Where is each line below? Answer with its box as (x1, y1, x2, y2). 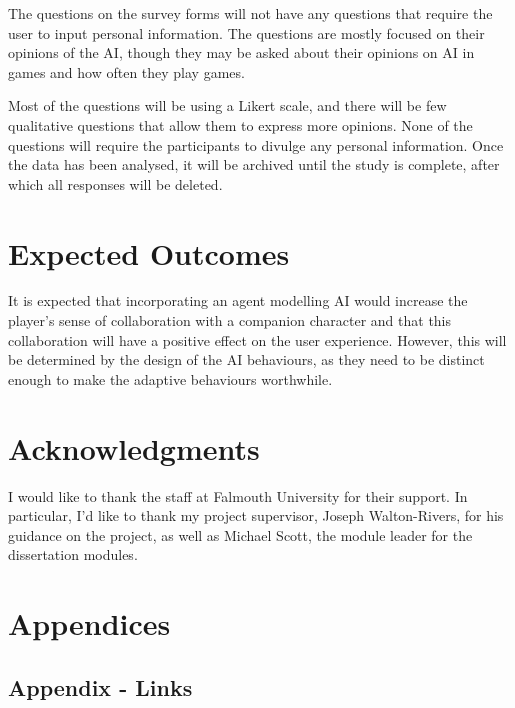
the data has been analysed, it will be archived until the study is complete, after (8, 154, 500, 175)
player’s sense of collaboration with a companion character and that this (8, 310, 452, 331)
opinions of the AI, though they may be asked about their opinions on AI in (8, 42, 475, 63)
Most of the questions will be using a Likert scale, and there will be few (8, 95, 447, 116)
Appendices (8, 603, 171, 644)
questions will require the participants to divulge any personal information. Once (8, 134, 504, 155)
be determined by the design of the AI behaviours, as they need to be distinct (8, 349, 485, 370)
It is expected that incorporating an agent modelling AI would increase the (8, 290, 468, 311)
